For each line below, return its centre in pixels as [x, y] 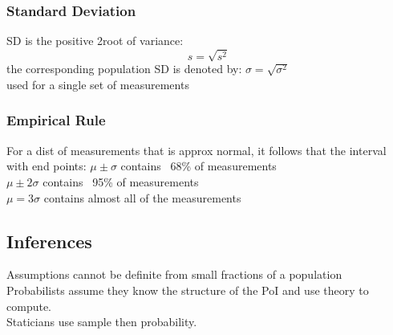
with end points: [47, 166]
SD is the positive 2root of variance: [95, 41]
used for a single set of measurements [98, 84]
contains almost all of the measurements [142, 197]
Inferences [49, 241]
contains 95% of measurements [121, 181]
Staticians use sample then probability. [102, 322]
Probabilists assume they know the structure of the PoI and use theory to [188, 290]
